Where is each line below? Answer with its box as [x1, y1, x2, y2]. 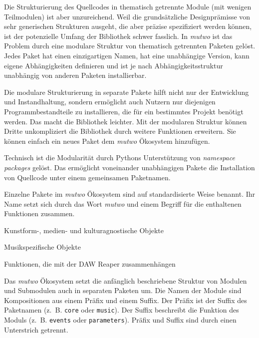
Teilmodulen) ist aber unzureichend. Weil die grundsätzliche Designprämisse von [4, 11, 251, 21]
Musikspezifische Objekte [4, 242, 81, 252]
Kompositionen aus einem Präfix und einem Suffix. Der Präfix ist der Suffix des [4, 295, 247, 305]
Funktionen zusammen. [4, 208, 75, 219]
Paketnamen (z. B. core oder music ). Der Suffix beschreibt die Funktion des [4, 305, 239, 315]
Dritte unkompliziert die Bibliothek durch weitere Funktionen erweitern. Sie [4, 126, 236, 136]
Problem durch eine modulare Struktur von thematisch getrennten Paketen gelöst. [4, 40, 256, 51]
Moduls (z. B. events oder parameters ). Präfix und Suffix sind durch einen [4, 315, 237, 325]
